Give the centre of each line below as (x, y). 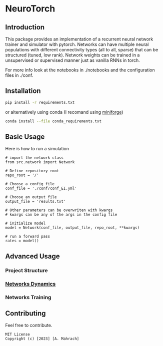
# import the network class (34, 158)
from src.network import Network (40, 162)
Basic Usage (25, 137)
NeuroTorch (30, 9)
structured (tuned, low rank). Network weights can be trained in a (72, 55)
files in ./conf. (19, 75)
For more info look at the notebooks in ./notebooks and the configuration (80, 70)
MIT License (17, 335)
